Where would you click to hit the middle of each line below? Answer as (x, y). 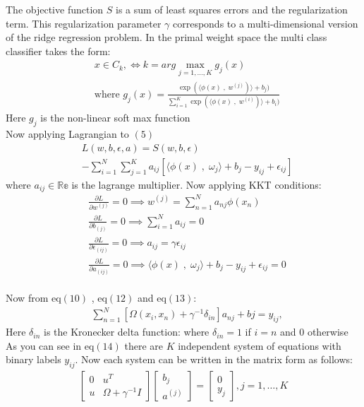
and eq (152, 298)
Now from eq (34, 298)
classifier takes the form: (58, 51)
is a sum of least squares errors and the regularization (231, 9)
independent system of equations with (260, 345)
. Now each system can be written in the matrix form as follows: (214, 359)
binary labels (34, 359)
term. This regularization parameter (84, 23)
